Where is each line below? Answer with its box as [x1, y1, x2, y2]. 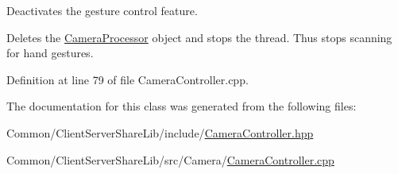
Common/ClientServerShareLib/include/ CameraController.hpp [6, 124, 314, 141]
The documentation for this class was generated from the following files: [6, 98, 357, 114]
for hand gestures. [6, 44, 94, 61]
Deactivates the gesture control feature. [6, 2, 198, 18]
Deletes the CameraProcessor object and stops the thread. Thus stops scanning [6, 29, 392, 45]
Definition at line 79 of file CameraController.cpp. [6, 71, 249, 87]
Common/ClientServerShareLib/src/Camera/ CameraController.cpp [6, 151, 334, 168]
